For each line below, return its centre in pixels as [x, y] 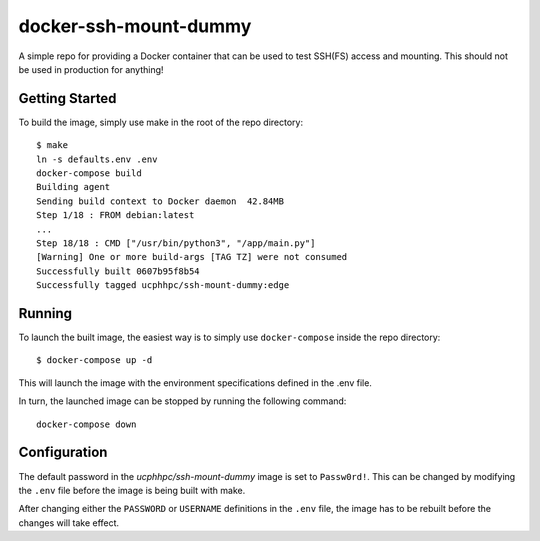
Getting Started [67, 98]
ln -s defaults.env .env [97, 159]
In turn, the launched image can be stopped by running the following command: [182, 401]
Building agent [73, 187]
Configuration [63, 452]
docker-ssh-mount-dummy [135, 26]
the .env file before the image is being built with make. [132, 490]
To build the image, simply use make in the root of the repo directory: [161, 122]
